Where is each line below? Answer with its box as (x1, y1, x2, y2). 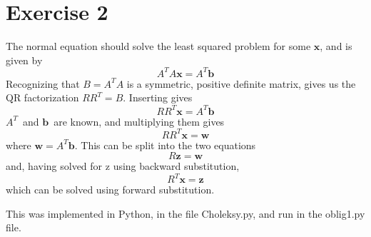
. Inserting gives (123, 90, 193, 105)
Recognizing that (6, 76, 80, 91)
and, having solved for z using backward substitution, (6, 158, 240, 173)
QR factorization (6, 90, 79, 105)
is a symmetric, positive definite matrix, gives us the (126, 76, 356, 91)
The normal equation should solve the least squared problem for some (6, 39, 311, 54)
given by (6, 52, 43, 67)
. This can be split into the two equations (74, 137, 256, 152)
